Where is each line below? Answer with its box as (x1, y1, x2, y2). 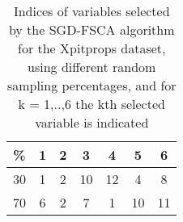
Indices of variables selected (13, 2, 170, 20)
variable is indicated (35, 113, 149, 132)
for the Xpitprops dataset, (17, 39, 166, 57)
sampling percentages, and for (6, 76, 177, 94)
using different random (28, 57, 156, 76)
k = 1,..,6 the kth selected (18, 94, 165, 113)
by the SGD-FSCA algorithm (8, 20, 175, 39)
